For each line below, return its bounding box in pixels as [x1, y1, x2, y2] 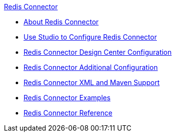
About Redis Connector [24, 18, 99, 26]
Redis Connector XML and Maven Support [24, 78, 160, 87]
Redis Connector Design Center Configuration [24, 48, 172, 56]
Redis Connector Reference [24, 109, 113, 117]
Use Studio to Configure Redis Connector [24, 33, 157, 41]
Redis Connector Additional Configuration [24, 63, 158, 71]
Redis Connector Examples [24, 93, 111, 102]
